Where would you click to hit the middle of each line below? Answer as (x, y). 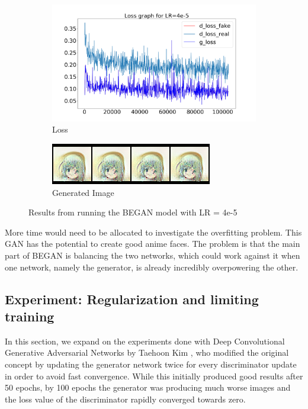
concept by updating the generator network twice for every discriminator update (151, 364)
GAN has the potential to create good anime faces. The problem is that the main (153, 244)
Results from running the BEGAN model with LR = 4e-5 (133, 212)
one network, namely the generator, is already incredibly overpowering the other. (152, 267)
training (30, 316)
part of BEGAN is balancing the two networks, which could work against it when (153, 255)
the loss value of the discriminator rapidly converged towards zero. (125, 399)
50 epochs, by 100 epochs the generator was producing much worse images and (148, 387)
